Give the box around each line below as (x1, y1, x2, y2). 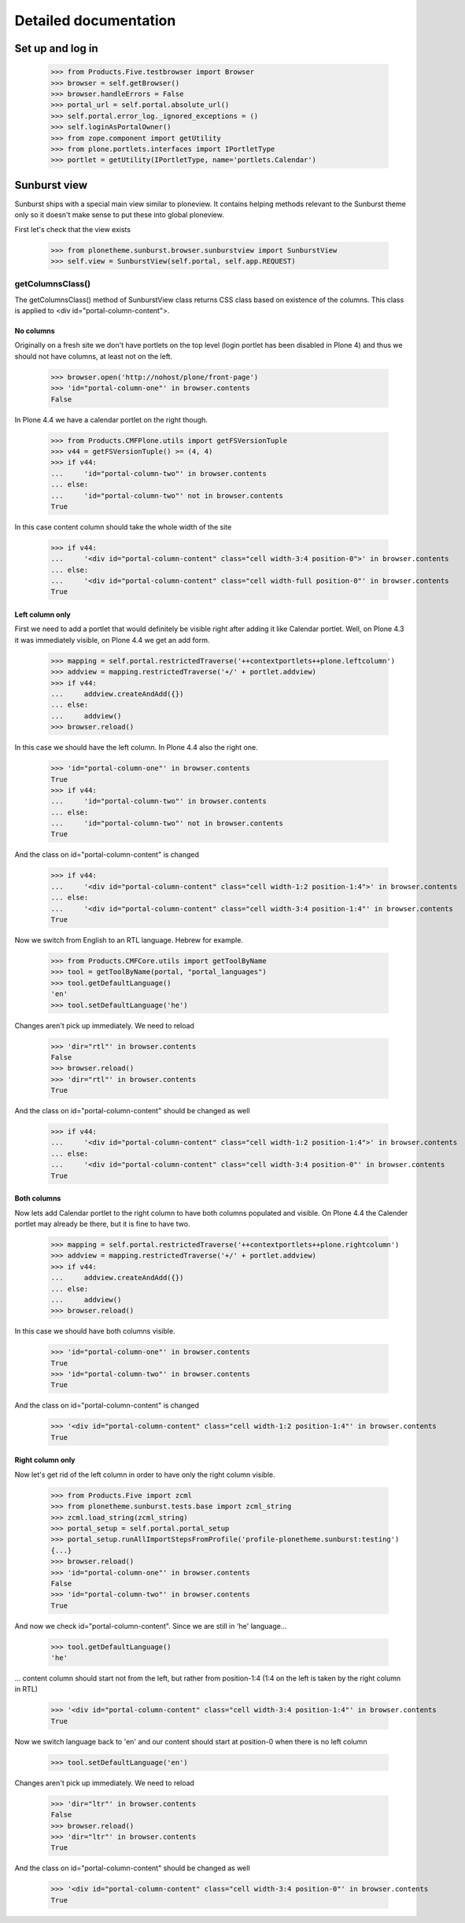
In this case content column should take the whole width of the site (14, 522, 232, 531)
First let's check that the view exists (14, 224, 131, 234)
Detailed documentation (14, 12, 176, 29)
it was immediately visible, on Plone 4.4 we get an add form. (14, 635, 210, 644)
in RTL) (14, 1685, 39, 1694)
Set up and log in (14, 42, 98, 55)
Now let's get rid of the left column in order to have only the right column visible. (14, 1470, 275, 1479)
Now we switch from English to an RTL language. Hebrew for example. (14, 935, 244, 944)
